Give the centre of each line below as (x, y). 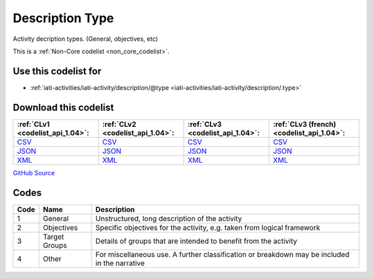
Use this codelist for (57, 71)
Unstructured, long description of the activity (169, 218)
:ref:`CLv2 (119, 124)
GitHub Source (34, 172)
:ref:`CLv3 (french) (304, 124)
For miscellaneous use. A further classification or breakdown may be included (222, 254)
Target (53, 237)
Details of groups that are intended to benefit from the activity (196, 241)
